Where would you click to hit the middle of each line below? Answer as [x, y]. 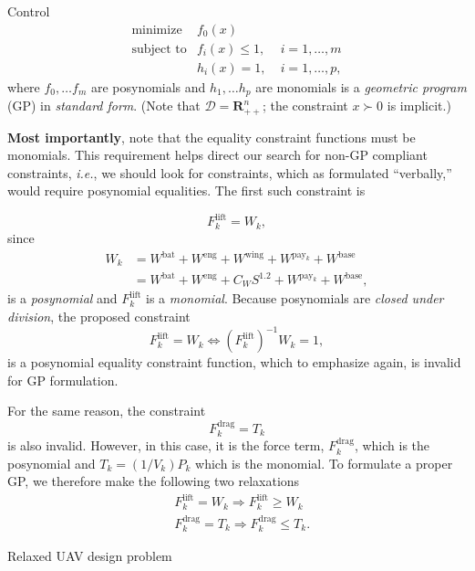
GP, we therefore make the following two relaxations [154, 481]
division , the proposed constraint [99, 317]
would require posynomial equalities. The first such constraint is [186, 190]
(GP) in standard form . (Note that [104, 106]
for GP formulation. [63, 380]
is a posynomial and [62, 298]
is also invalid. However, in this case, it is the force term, [166, 445]
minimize [157, 30]
